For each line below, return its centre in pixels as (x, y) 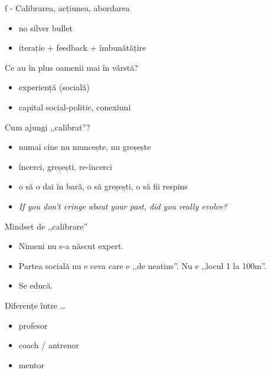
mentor (32, 364)
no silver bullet (45, 27)
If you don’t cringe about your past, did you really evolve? (123, 206)
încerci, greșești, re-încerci (65, 166)
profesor (33, 325)
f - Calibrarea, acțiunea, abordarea (67, 8)
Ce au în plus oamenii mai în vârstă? (71, 67)
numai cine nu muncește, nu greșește (85, 147)
